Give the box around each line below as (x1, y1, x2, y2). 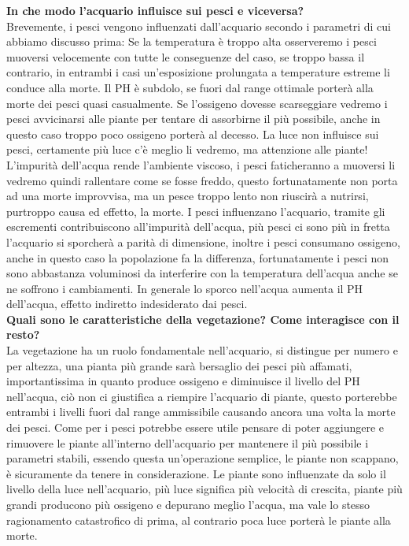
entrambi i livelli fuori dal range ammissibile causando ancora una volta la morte (6, 403, 396, 420)
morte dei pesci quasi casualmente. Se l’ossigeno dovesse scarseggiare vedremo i (6, 95, 388, 111)
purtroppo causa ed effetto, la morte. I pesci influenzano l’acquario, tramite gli (6, 202, 385, 219)
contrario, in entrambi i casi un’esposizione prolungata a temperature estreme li (6, 64, 390, 80)
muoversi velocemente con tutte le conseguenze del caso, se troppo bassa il (6, 48, 365, 65)
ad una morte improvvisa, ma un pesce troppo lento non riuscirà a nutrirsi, (6, 188, 369, 204)
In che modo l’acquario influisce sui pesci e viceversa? (6, 2, 304, 18)
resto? (6, 326, 40, 343)
